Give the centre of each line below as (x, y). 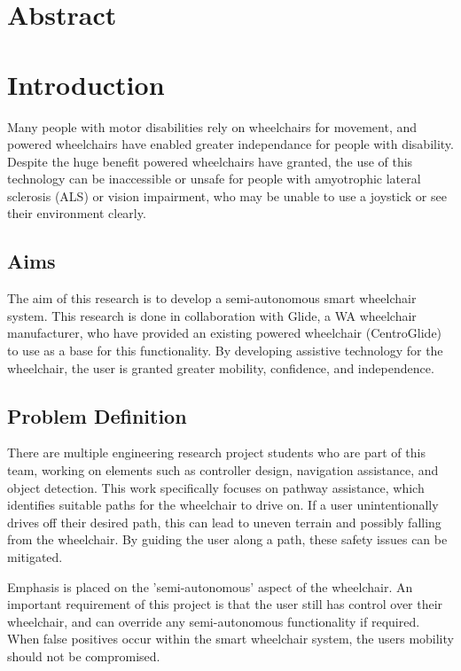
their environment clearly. (77, 213)
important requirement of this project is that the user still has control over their (225, 604)
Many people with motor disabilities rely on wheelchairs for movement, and (212, 126)
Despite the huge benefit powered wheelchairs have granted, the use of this (210, 161)
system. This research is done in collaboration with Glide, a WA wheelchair (212, 315)
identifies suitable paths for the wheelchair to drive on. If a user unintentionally (223, 505)
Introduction (86, 84)
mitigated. (35, 557)
